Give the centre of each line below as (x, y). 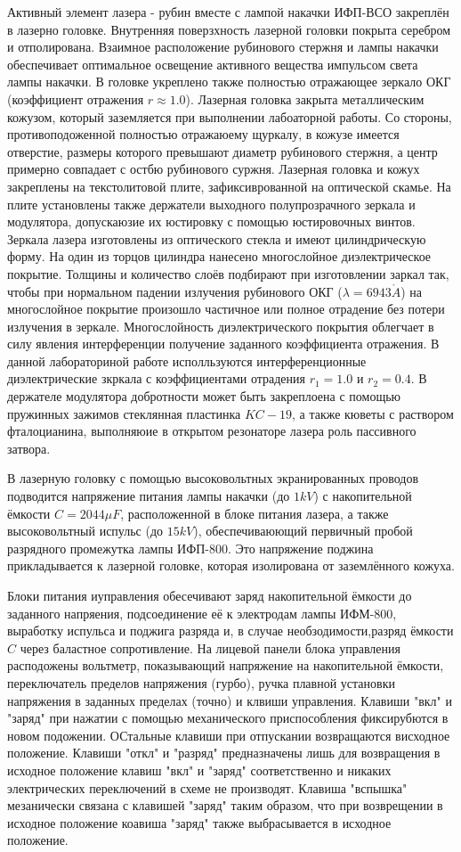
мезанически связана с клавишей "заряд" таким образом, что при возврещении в (225, 805)
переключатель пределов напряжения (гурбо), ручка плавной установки (201, 682)
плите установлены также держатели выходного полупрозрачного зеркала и (211, 204)
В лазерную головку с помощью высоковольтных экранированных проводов (213, 478)
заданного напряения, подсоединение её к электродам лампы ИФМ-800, (202, 613)
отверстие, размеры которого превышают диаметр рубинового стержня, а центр (222, 151)
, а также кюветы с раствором (372, 413)
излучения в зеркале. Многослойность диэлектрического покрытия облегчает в (221, 326)
